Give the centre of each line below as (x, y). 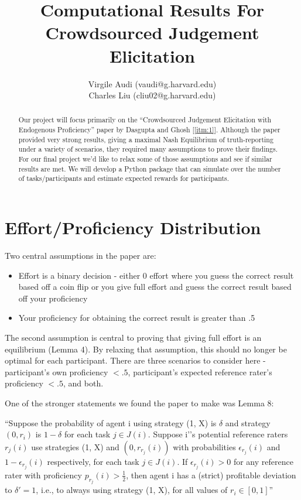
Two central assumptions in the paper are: (81, 256)
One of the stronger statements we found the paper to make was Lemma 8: (139, 403)
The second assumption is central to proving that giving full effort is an (133, 337)
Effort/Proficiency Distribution (133, 227)
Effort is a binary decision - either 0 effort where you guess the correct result (156, 275)
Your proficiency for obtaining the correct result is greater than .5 (137, 318)
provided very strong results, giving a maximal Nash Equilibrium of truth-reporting (146, 139)
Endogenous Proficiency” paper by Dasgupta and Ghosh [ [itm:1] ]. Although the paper (149, 130)
